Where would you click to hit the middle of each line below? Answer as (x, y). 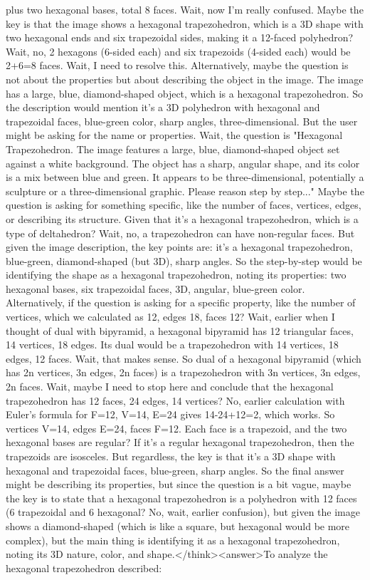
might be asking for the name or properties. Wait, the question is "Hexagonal (174, 135)
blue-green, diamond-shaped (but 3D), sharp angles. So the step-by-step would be (184, 260)
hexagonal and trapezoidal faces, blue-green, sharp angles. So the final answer (175, 470)
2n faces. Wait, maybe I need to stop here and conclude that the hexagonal (170, 387)
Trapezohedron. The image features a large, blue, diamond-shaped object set (173, 149)
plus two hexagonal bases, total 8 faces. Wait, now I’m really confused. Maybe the (185, 9)
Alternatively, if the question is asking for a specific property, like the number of (181, 302)
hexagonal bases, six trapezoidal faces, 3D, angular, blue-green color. (155, 288)
